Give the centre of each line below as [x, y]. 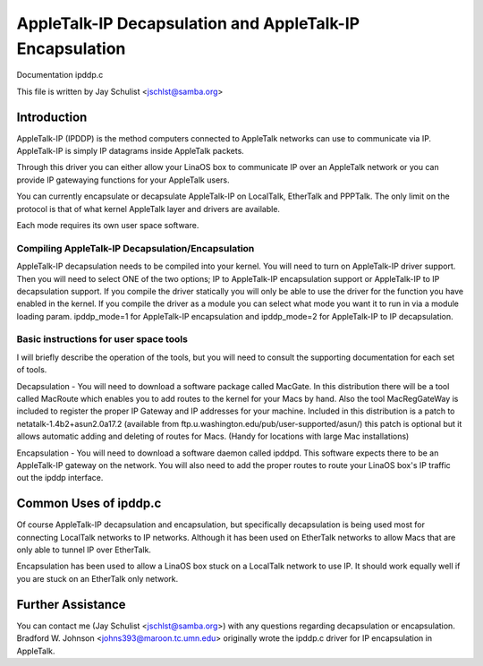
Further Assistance [71, 604]
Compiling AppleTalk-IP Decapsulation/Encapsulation [136, 248]
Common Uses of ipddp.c [89, 504]
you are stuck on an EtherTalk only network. [97, 578]
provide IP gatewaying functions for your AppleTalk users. [123, 180]
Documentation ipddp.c [60, 75]
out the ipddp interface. [60, 478]
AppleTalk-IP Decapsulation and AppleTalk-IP [188, 23]
